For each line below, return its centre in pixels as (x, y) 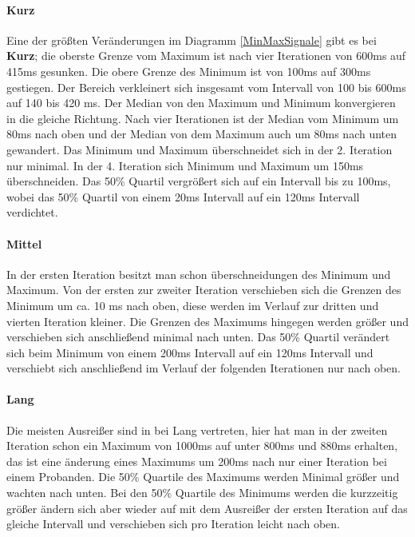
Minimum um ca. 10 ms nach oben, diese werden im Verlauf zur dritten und (193, 305)
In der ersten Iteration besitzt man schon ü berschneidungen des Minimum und (199, 274)
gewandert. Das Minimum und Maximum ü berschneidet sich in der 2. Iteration (200, 149)
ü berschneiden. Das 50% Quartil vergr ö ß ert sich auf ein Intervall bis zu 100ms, (199, 181)
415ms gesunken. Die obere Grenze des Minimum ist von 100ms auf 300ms (189, 71)
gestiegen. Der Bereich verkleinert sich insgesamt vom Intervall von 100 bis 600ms (206, 87)
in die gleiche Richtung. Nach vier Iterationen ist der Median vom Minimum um (203, 118)
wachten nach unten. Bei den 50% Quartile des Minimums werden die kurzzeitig (202, 493)
